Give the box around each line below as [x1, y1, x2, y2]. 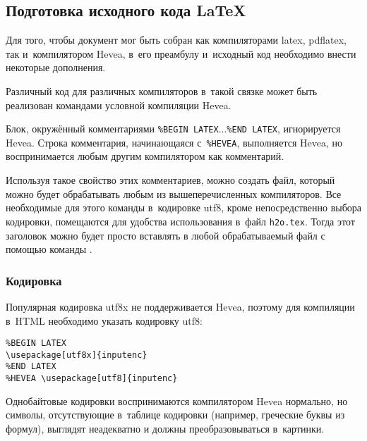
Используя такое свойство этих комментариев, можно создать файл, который [6, 173, 335, 187]
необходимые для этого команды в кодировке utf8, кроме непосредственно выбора [6, 200, 361, 215]
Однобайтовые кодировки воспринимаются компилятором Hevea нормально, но [6, 393, 348, 408]
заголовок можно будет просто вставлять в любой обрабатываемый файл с [6, 228, 325, 242]
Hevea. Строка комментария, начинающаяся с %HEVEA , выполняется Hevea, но [6, 135, 342, 149]
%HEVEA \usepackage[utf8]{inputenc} [6, 373, 178, 384]
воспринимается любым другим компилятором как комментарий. [6, 149, 284, 163]
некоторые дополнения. [6, 60, 106, 75]
